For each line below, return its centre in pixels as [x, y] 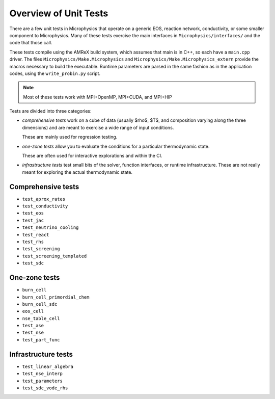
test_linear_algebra [48, 366]
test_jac [33, 220]
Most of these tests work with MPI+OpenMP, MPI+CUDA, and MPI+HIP [98, 97]
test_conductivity [45, 206]
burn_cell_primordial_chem [56, 297]
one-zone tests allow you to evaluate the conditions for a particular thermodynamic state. [116, 146]
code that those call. [31, 43]
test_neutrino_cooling [50, 228]
